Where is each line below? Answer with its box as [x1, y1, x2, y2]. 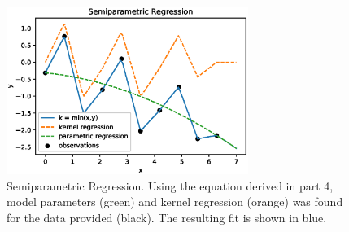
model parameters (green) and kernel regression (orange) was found [7, 193, 343, 210]
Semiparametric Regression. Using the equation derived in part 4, [7, 177, 334, 194]
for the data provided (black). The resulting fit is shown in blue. [7, 208, 327, 225]
